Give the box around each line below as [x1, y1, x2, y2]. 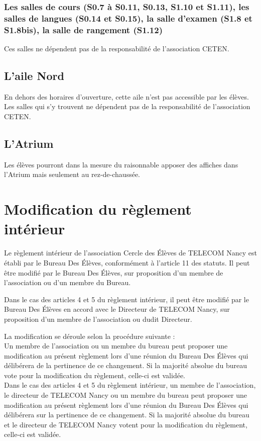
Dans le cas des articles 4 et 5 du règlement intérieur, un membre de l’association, [4, 380, 256, 390]
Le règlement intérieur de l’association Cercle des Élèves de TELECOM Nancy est [4, 247, 257, 258]
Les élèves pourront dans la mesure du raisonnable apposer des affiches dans [4, 159, 238, 169]
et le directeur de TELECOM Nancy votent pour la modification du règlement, [4, 419, 247, 429]
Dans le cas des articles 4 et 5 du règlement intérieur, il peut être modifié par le [4, 294, 249, 304]
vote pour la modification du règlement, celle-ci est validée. [4, 370, 186, 380]
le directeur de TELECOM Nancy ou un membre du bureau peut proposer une [4, 390, 247, 400]
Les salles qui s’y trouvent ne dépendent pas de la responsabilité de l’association [4, 101, 250, 112]
